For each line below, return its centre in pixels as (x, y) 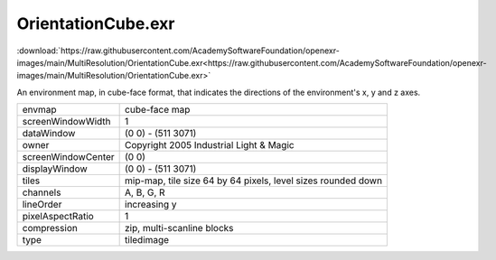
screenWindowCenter (68, 157)
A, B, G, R (145, 192)
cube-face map (158, 110)
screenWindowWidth (67, 122)
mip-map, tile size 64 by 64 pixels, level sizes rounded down (254, 181)
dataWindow (49, 134)
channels (42, 192)
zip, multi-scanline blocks (179, 228)
